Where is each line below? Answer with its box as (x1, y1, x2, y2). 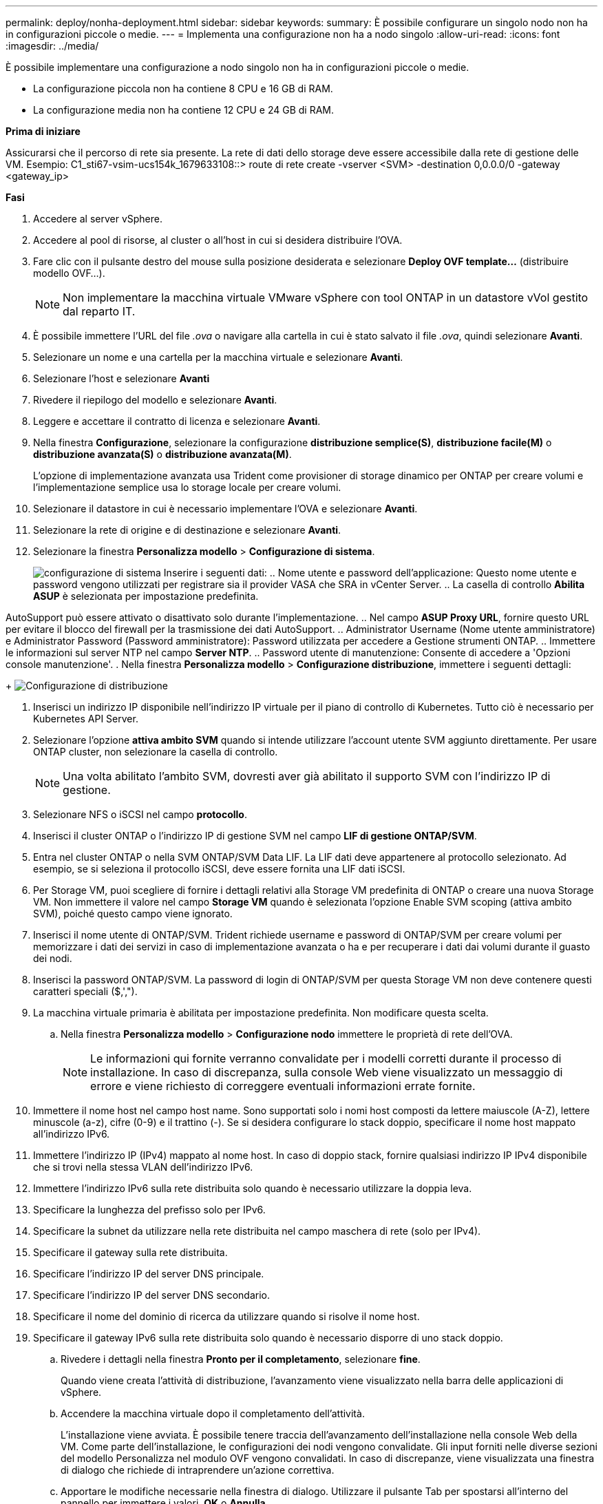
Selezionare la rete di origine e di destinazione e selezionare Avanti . (33, 524, 341, 536)
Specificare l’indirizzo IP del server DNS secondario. (33, 1289, 271, 1301)
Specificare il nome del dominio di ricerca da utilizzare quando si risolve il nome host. (33, 1310, 420, 1322)
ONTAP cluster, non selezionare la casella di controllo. (33, 746, 278, 758)
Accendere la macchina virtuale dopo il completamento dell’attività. (61, 1408, 365, 1419)
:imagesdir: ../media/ (6, 40, 99, 52)
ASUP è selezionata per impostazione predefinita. (33, 590, 259, 602)
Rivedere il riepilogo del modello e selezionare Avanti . (33, 394, 277, 406)
